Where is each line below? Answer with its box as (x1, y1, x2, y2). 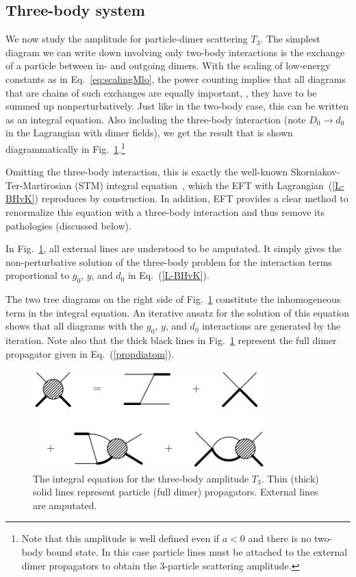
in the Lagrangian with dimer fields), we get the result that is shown (5, 125, 293, 140)
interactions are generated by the (202, 319, 341, 333)
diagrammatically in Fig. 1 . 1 (5, 139, 125, 156)
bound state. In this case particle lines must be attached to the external (46, 544, 348, 558)
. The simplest (260, 32, 320, 46)
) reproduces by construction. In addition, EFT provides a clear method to (34, 191, 348, 206)
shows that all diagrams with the (5, 319, 144, 333)
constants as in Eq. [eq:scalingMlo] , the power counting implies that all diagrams (5, 71, 346, 86)
